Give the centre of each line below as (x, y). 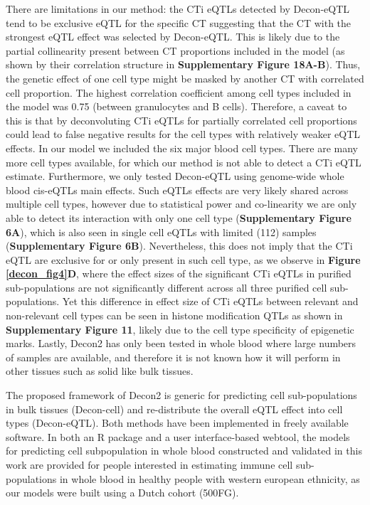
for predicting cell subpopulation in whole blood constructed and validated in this (184, 451)
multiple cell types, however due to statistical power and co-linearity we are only (181, 204)
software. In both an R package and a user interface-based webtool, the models (178, 436)
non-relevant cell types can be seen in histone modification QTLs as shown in (174, 315)
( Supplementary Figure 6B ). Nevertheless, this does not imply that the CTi (179, 246)
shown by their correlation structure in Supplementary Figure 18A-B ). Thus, (183, 64)
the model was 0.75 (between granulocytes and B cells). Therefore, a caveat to (176, 106)
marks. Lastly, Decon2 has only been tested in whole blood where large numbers (181, 343)
